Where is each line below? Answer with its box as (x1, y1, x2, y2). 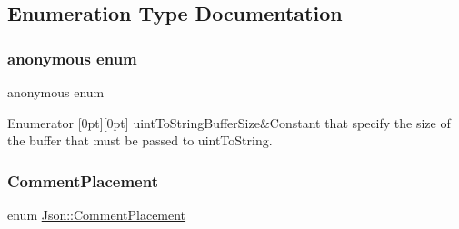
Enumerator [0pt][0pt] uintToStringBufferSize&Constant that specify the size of (7, 113, 451, 132)
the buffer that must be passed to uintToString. (7, 131, 273, 150)
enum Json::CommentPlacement (7, 205, 186, 224)
